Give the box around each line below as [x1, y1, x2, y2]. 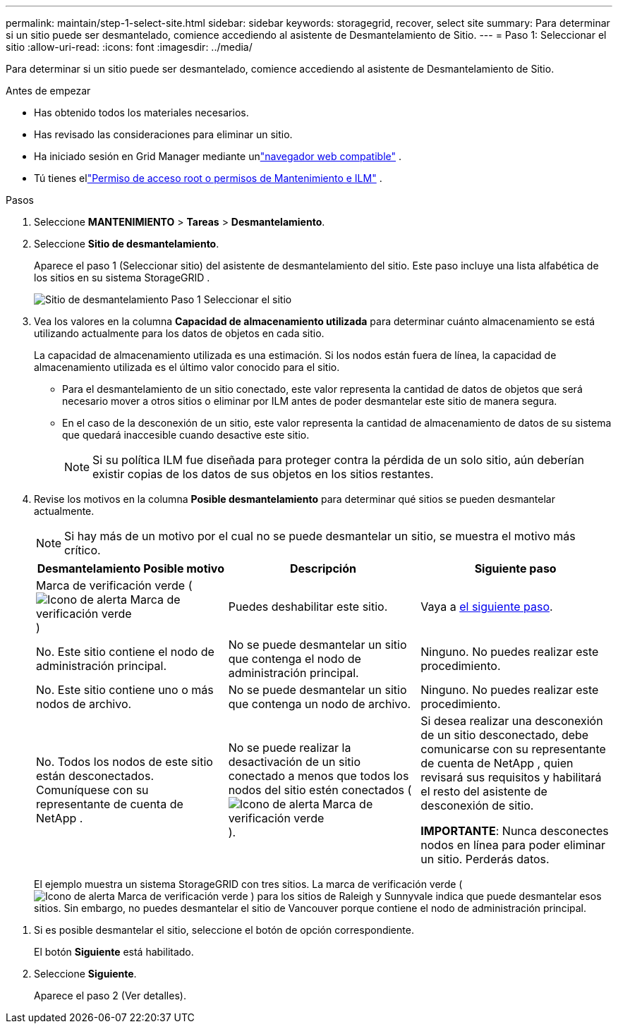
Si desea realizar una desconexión [420, 714, 603, 728]
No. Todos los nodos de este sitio [36, 755, 213, 769]
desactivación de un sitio [228, 755, 360, 769]
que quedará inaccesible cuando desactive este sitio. [62, 429, 310, 441]
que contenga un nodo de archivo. [228, 697, 411, 711]
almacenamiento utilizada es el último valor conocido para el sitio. [34, 361, 340, 373]
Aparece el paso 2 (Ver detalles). [34, 990, 186, 1001]
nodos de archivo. [36, 697, 132, 711]
